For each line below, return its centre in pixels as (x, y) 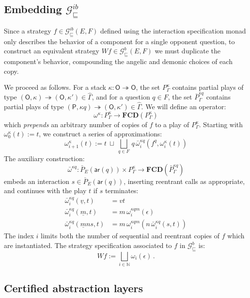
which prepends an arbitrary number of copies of (76, 124)
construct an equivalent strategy (52, 51)
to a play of (172, 124)
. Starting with (221, 124)
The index (19, 236)
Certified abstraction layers (74, 288)
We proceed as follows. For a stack (55, 87)
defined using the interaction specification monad (173, 31)
